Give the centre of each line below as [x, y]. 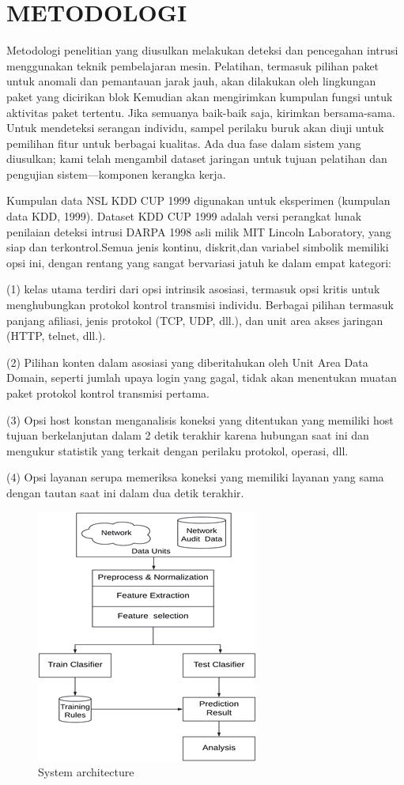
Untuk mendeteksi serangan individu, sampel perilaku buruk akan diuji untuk [195, 128]
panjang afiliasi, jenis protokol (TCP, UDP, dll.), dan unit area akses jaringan [195, 320]
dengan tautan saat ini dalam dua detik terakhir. [125, 492]
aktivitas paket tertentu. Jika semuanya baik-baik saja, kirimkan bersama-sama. [201, 112]
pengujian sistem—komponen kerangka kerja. [116, 174]
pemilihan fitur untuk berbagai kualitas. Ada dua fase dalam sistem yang [184, 143]
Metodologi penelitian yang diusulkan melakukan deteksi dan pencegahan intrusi [202, 50]
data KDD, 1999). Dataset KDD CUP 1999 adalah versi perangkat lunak [184, 216]
